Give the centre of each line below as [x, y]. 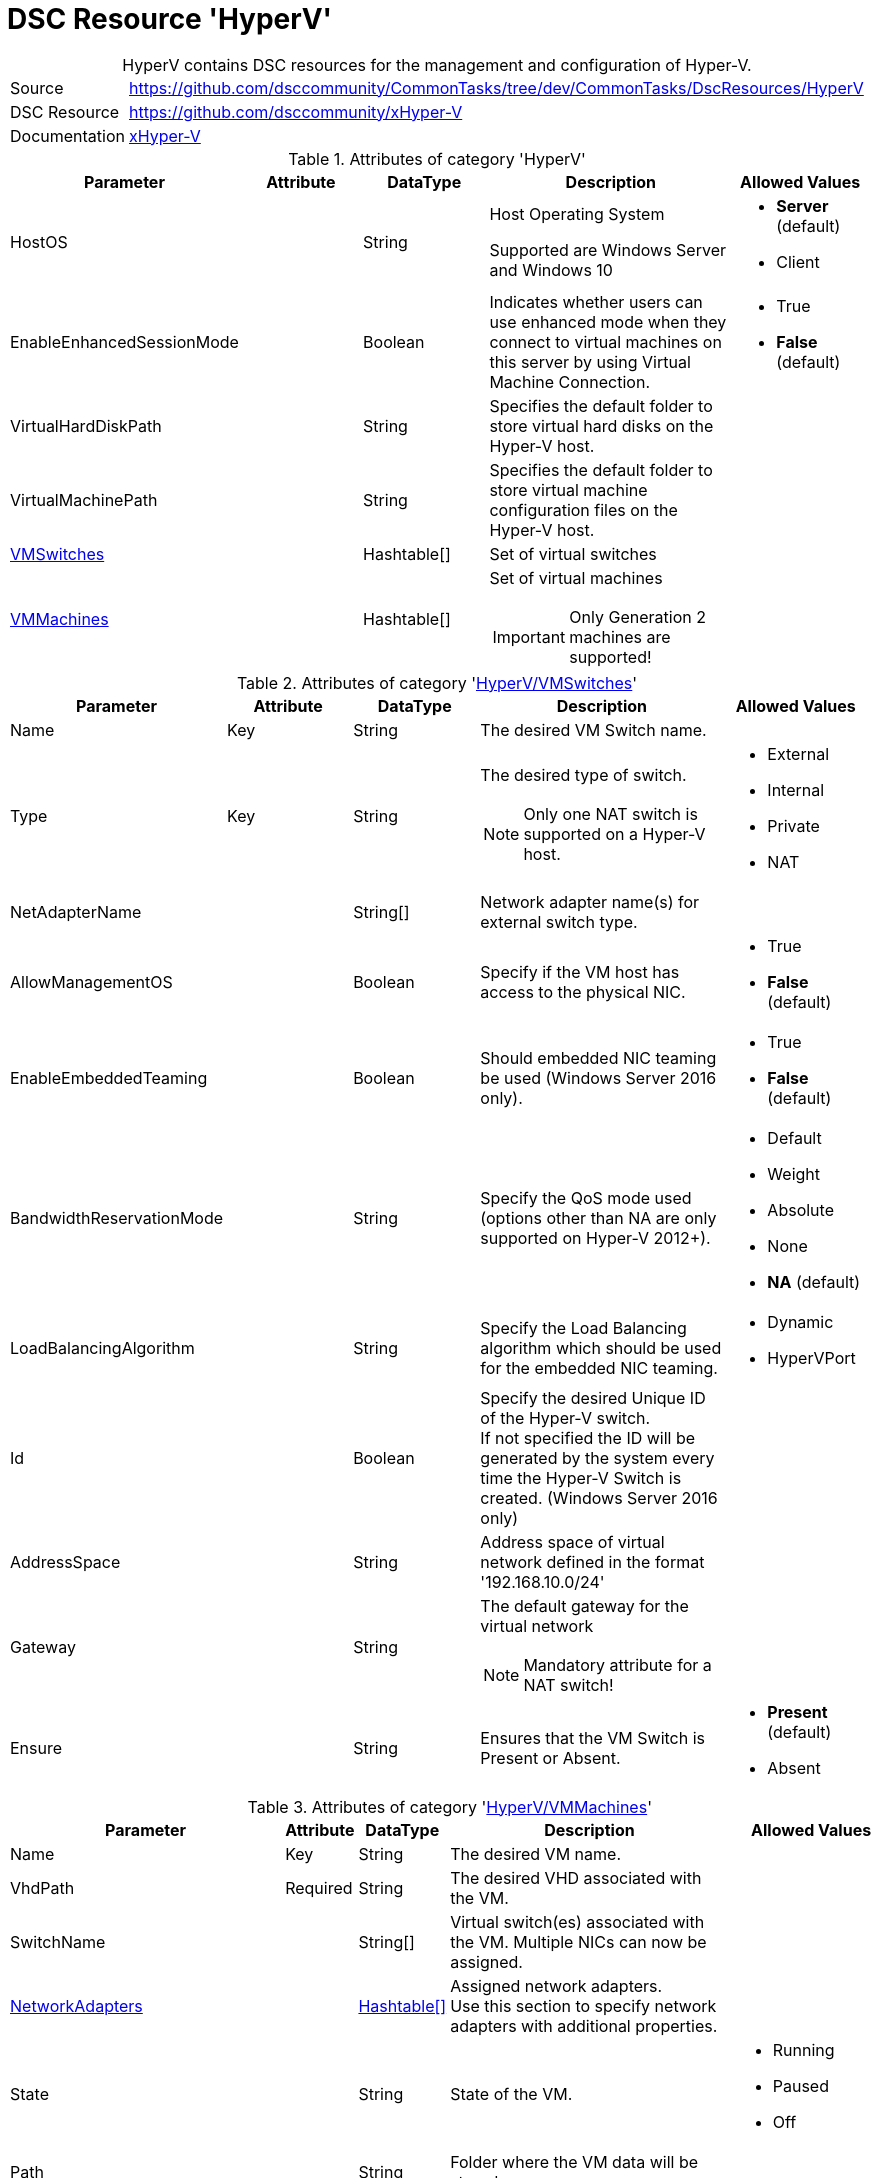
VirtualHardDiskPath [86, 425]
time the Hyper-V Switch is [581, 1477]
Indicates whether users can [596, 301]
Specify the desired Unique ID [593, 1397]
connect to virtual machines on [605, 341]
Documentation [67, 135]
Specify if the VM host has [580, 971]
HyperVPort [811, 1357]
